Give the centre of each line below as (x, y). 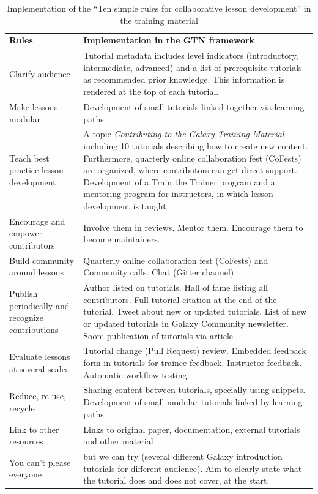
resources (26, 441)
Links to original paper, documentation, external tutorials (192, 429)
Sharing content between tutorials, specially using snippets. (194, 390)
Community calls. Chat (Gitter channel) (159, 272)
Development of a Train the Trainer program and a (179, 182)
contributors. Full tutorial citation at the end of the (180, 299)
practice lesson (36, 170)
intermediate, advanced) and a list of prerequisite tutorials (193, 67)
